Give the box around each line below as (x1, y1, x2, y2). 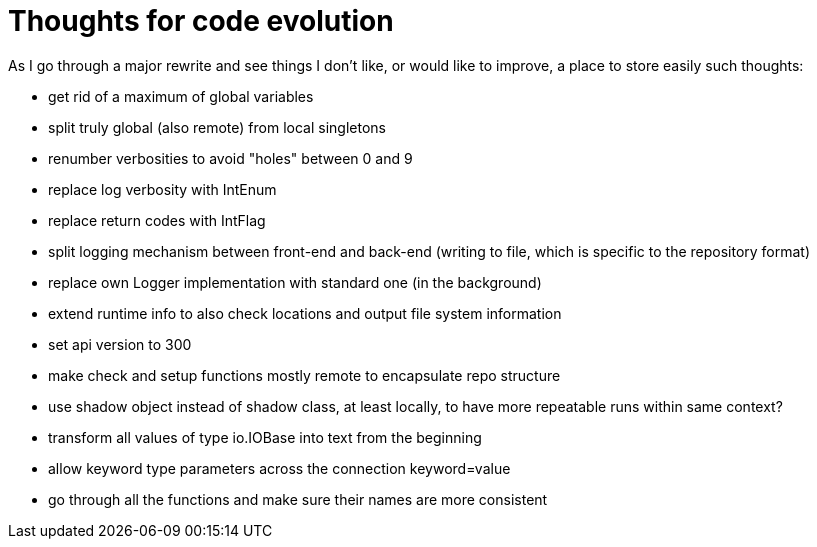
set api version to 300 (48, 335, 192, 353)
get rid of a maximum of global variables (48, 87, 314, 105)
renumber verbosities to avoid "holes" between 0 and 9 (48, 149, 413, 167)
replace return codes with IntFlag (48, 211, 266, 229)
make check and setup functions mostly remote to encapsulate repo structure (48, 366, 561, 384)
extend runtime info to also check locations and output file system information (48, 304, 562, 322)
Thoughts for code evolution (8, 4, 394, 38)
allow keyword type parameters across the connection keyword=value (48, 459, 511, 477)
